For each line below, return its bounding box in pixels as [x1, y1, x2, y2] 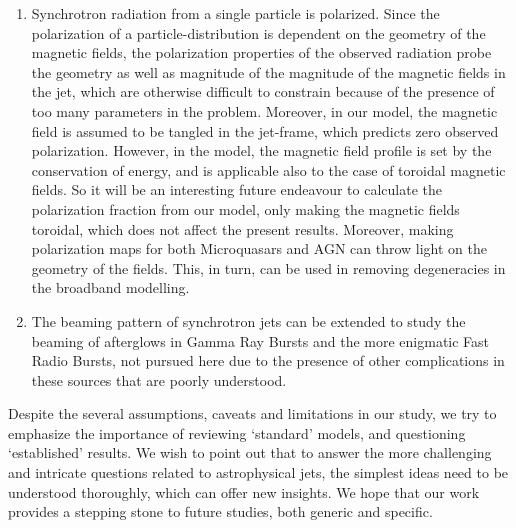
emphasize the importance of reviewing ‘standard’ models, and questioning [8, 422, 466, 443]
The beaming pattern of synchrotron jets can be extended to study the [31, 310, 466, 331]
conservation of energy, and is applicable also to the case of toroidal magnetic [31, 159, 506, 180]
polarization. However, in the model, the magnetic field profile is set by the [31, 140, 492, 161]
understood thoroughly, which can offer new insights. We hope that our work [8, 481, 480, 502]
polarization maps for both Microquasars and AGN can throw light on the [31, 238, 487, 259]
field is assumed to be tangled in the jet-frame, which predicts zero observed [31, 120, 499, 141]
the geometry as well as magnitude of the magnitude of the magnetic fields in [31, 61, 506, 82]
